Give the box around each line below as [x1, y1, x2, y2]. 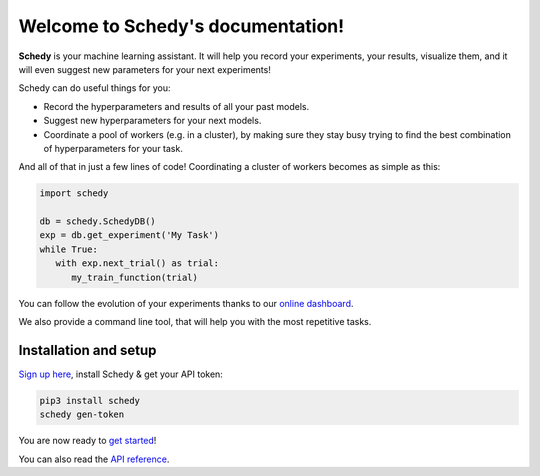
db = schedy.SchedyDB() [39, 216, 157, 227]
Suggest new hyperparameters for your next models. [43, 115, 262, 127]
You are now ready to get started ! [18, 435, 157, 447]
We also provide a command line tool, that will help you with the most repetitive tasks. [18, 315, 372, 327]
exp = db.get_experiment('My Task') [39, 230, 220, 241]
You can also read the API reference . [18, 453, 170, 465]
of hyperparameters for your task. [43, 142, 184, 154]
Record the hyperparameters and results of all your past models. [43, 100, 310, 112]
